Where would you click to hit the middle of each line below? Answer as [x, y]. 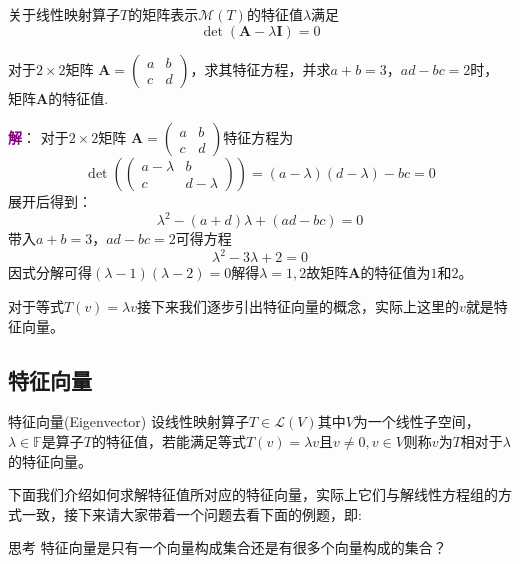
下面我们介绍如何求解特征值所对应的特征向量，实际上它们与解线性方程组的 [253, 494]
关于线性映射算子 [64, 14]
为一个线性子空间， [416, 421]
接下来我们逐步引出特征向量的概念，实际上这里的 [298, 305]
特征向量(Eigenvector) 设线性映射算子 [128, 421]
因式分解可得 [50, 272]
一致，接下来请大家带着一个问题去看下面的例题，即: [191, 513]
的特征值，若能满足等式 [169, 440]
